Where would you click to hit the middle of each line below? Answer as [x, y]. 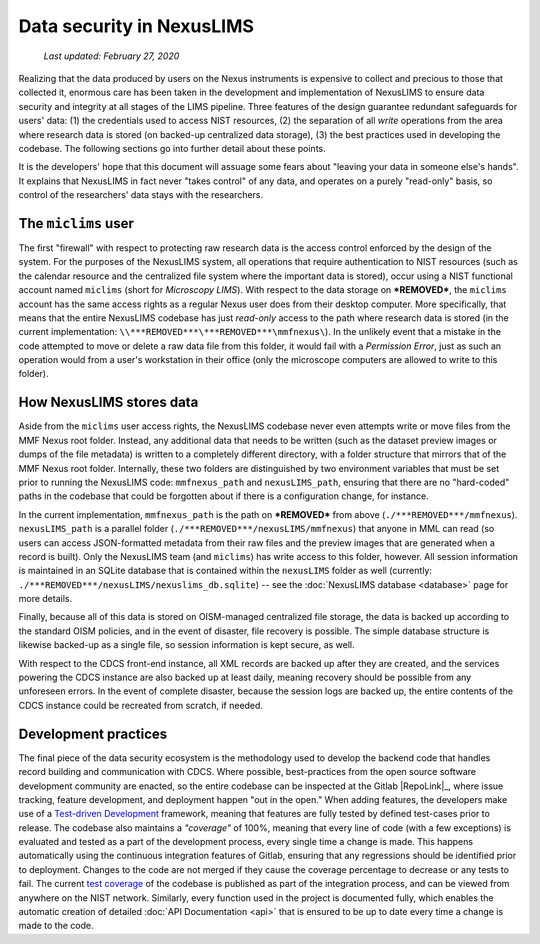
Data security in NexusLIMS [136, 26]
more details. [45, 599]
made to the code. [56, 926]
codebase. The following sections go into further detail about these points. [172, 148]
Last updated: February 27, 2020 [111, 56]
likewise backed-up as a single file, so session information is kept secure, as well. [186, 645]
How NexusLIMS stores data [108, 402]
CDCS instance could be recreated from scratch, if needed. [141, 705]
